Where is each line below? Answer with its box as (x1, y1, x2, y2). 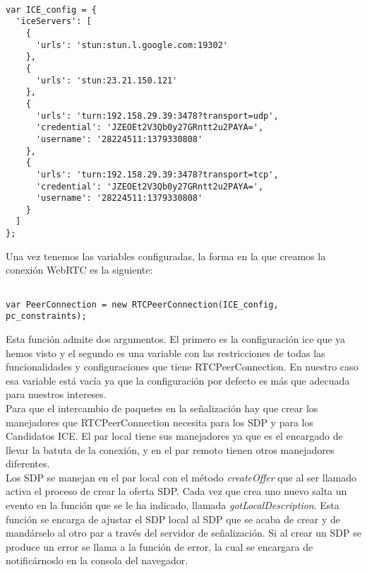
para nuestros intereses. (6, 387, 107, 402)
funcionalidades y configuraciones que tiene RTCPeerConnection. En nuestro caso (6, 359, 359, 374)
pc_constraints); (6, 311, 87, 322)
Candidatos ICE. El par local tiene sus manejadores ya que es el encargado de (6, 428, 343, 443)
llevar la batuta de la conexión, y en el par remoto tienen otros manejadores (6, 442, 335, 457)
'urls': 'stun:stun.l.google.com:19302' (35, 40, 228, 50)
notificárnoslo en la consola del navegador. (6, 553, 188, 568)
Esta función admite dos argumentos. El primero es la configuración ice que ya (6, 331, 346, 346)
